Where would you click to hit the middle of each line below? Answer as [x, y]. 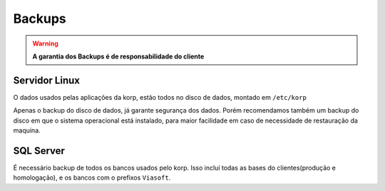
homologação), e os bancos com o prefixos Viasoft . [92, 177]
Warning [45, 43]
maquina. [27, 130]
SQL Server [39, 151]
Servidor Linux [46, 80]
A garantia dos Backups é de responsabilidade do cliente [118, 56]
